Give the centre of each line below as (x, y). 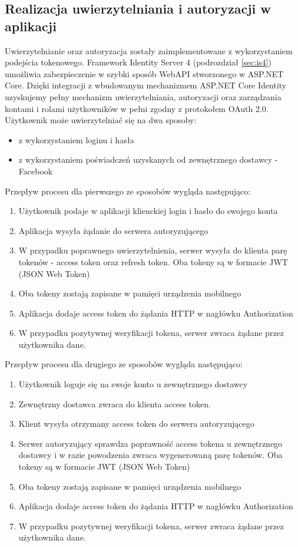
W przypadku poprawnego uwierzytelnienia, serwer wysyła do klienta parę (153, 250)
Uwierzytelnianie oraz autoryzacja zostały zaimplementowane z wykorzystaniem (149, 50)
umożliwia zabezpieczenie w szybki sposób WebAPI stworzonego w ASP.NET (144, 73)
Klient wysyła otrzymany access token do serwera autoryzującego (136, 424)
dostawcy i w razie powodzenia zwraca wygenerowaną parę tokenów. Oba (150, 455)
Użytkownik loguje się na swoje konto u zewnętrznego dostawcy (133, 384)
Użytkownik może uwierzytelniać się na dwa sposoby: (101, 120)
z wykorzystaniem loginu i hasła (76, 139)
